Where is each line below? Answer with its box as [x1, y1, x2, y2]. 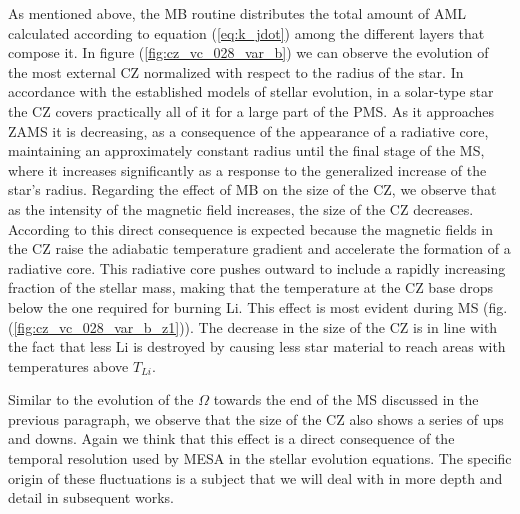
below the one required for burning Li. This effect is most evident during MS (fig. [8, 296, 508, 317]
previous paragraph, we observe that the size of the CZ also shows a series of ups [8, 408, 504, 429]
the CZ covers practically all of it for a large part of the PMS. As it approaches [8, 100, 494, 121]
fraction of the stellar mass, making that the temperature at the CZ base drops [8, 277, 494, 298]
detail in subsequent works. [8, 487, 174, 508]
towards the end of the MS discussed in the [213, 389, 479, 410]
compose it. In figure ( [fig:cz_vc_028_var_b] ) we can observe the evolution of [8, 42, 489, 63]
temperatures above [8, 355, 129, 376]
